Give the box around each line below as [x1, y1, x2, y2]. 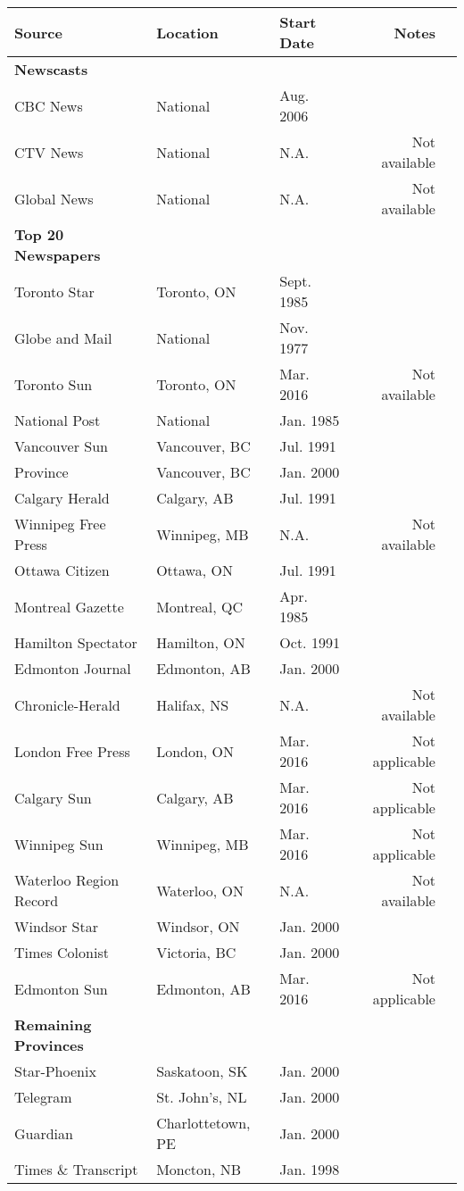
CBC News [14, 95, 83, 116]
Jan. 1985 [279, 410, 340, 430]
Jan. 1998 [279, 1159, 340, 1179]
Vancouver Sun [14, 436, 108, 456]
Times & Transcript [14, 1159, 138, 1179]
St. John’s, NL [156, 1087, 247, 1107]
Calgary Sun [14, 787, 92, 808]
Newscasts [14, 59, 88, 79]
